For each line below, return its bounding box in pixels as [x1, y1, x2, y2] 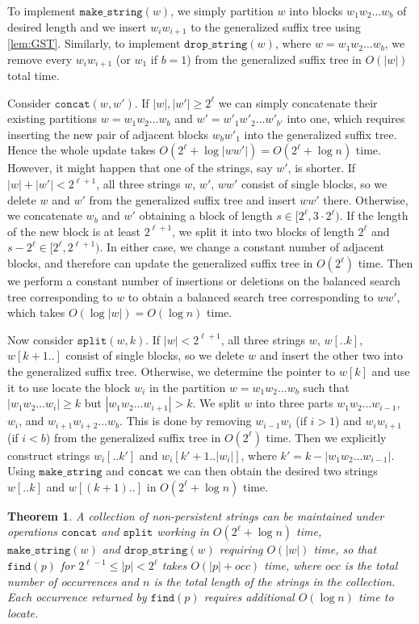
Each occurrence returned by [7, 588, 147, 605]
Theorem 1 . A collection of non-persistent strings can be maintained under [7, 507, 384, 524]
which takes [7, 304, 65, 321]
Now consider [7, 331, 73, 348]
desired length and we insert [7, 18, 147, 35]
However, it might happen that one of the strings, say [7, 159, 273, 176]
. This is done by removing [119, 412, 252, 429]
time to [358, 588, 394, 605]
